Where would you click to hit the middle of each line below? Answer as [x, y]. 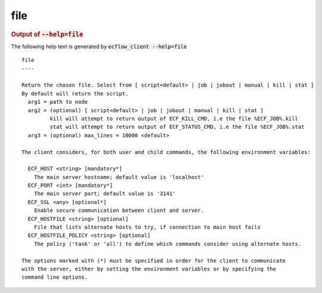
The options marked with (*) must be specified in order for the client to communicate [154, 260]
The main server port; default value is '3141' [105, 194]
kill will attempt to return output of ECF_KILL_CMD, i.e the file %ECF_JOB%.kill [174, 118]
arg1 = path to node [58, 102]
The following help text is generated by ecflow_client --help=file [99, 46]
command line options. [55, 277]
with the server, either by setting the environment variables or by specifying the [149, 269]
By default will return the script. [75, 93]
